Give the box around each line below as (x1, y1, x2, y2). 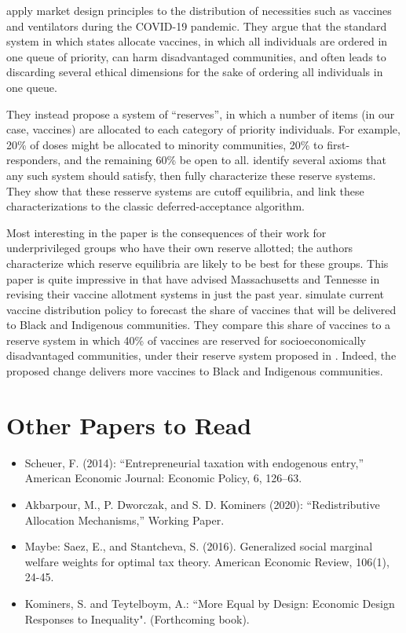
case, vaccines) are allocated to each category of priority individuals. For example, (6, 121, 401, 137)
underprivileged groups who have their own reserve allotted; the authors (6, 240, 353, 256)
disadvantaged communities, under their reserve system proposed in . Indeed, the (6, 347, 397, 364)
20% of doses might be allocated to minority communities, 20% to (6, 136, 324, 152)
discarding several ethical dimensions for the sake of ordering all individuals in (6, 64, 383, 80)
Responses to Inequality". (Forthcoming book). (24, 610, 250, 627)
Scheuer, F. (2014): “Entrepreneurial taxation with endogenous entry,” (24, 454, 364, 470)
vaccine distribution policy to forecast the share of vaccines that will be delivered (6, 301, 397, 317)
